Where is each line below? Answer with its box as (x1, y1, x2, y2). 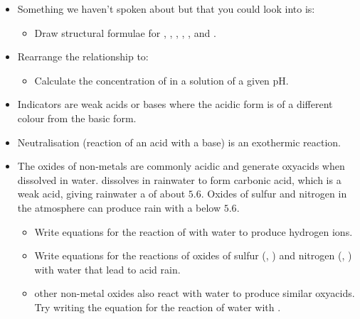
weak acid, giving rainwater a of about (17, 186, 186, 201)
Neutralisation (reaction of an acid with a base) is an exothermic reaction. (17, 134, 342, 149)
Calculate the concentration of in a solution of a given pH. (34, 72, 289, 87)
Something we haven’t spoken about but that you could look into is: (17, 1, 315, 16)
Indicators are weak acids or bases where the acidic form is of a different (17, 97, 333, 112)
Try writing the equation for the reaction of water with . (34, 299, 281, 314)
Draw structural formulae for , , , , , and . (34, 25, 216, 40)
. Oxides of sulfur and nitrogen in (201, 186, 347, 201)
